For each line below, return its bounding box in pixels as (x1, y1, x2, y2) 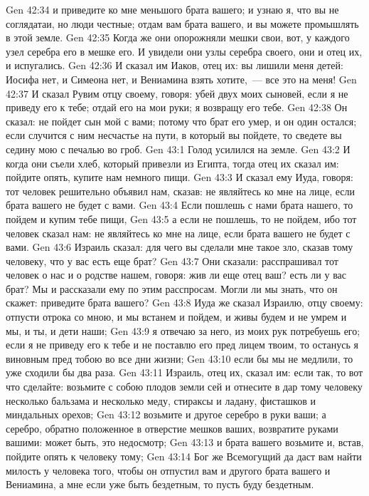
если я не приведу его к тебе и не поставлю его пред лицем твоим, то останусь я (6, 337, 358, 352)
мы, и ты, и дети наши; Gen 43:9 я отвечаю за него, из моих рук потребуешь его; (6, 323, 360, 338)
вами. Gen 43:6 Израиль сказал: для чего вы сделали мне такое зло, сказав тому (6, 239, 353, 254)
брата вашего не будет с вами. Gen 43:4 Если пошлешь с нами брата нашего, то (6, 197, 353, 212)
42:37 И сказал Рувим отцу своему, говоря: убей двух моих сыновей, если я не (6, 86, 348, 100)
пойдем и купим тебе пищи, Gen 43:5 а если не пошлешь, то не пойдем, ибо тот (6, 211, 357, 226)
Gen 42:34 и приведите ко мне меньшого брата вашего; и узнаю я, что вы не (6, 2, 339, 16)
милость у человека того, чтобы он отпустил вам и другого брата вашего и (6, 463, 331, 477)
